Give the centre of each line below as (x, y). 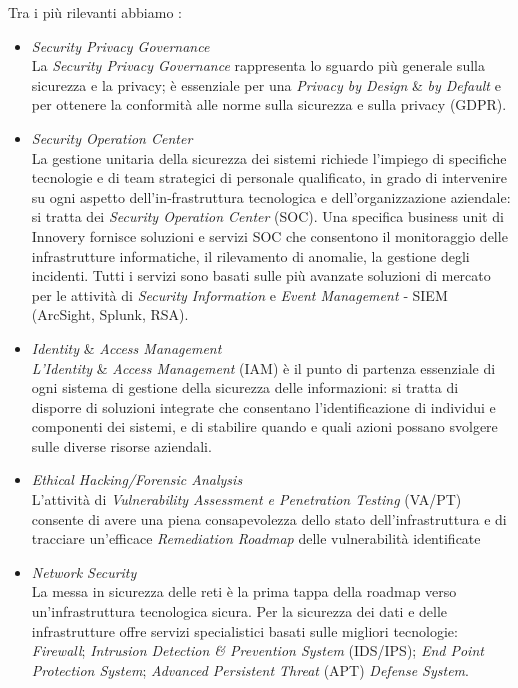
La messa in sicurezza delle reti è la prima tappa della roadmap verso (244, 591)
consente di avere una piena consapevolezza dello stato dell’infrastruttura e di (269, 518)
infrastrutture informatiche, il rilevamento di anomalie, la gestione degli (250, 255)
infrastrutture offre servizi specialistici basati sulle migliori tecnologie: (244, 630)
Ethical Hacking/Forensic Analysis (137, 479)
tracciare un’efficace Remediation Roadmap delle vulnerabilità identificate (256, 538)
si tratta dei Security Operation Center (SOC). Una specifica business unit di (267, 216)
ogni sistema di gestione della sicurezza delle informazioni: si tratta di (245, 387)
